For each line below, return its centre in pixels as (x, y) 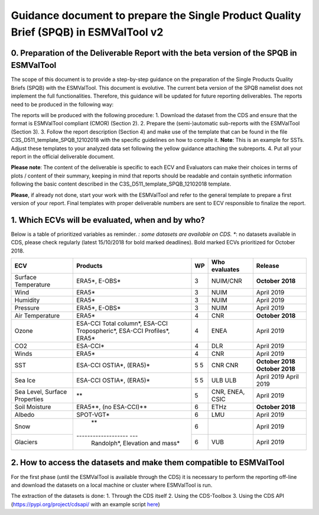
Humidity (27, 300)
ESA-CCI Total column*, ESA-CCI (122, 323)
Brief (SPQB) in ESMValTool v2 (87, 32)
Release (268, 266)
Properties (29, 399)
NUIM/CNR (227, 281)
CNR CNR (225, 365)
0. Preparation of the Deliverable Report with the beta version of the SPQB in (154, 53)
